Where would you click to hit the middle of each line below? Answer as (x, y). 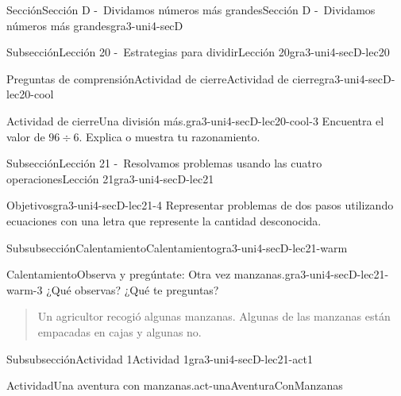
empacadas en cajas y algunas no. (120, 331)
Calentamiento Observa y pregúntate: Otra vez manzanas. (146, 274)
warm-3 (25, 289)
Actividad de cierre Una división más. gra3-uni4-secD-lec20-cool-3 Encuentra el (195, 120)
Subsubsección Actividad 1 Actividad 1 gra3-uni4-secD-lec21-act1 (160, 358)
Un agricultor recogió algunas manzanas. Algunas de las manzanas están (214, 316)
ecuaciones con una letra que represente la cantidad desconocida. (164, 220)
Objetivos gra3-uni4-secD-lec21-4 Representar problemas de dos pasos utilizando (200, 205)
